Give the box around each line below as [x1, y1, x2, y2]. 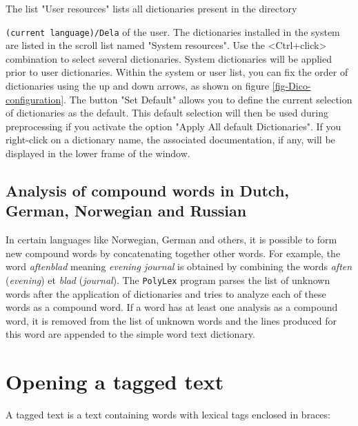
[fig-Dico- [272, 79, 311, 93]
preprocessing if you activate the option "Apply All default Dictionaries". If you [6, 119, 341, 133]
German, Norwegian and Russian [6, 200, 247, 221]
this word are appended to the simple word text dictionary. [6, 327, 255, 341]
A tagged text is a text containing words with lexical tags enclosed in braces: [6, 407, 330, 422]
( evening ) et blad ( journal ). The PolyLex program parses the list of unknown [6, 272, 330, 287]
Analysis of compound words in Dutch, [6, 179, 290, 201]
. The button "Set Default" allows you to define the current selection [63, 92, 352, 106]
